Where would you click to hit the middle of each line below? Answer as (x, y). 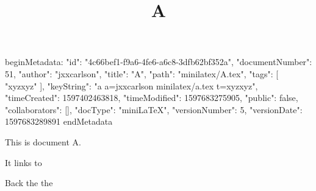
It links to (23, 162)
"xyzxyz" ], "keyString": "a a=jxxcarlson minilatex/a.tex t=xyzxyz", (131, 85)
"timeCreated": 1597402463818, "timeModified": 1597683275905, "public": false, (152, 98)
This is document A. (43, 141)
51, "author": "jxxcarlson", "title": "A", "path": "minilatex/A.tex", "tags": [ (142, 73)
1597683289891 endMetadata (59, 121)
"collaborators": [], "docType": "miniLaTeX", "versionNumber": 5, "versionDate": (154, 109)
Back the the (29, 183)
